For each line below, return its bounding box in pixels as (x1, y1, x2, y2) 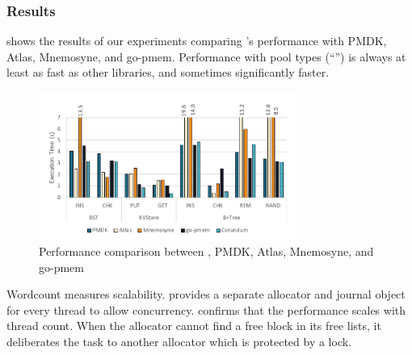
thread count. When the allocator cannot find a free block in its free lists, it (6, 317, 381, 334)
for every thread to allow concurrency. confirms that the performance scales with (6, 301, 406, 318)
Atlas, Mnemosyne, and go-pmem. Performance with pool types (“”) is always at (6, 48, 406, 65)
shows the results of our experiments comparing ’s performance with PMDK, (6, 32, 387, 49)
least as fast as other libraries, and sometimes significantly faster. (6, 64, 330, 81)
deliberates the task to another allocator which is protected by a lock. (6, 333, 351, 350)
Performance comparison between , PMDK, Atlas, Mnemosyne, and (39, 243, 374, 260)
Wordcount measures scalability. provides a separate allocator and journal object (6, 286, 406, 303)
